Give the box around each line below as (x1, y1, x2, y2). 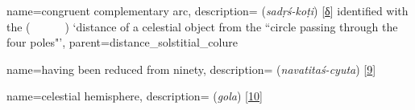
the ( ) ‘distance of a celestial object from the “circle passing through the (6, 18, 398, 35)
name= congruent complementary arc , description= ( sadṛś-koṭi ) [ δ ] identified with (6, 2, 409, 18)
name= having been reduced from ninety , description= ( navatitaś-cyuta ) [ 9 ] (6, 60, 376, 77)
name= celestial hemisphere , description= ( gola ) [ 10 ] (6, 88, 263, 104)
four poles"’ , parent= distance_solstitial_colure (6, 34, 238, 51)
